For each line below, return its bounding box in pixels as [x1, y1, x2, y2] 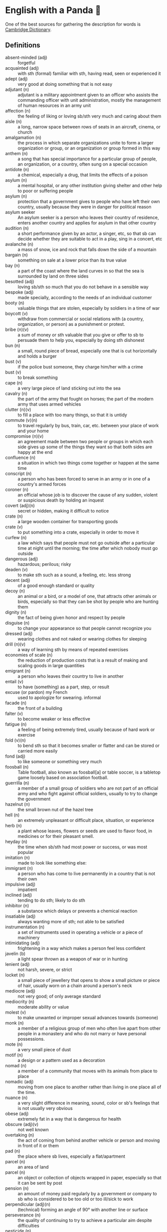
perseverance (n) [5, 1212, 41, 1218]
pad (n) [5, 1148, 20, 1154]
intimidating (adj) [5, 940, 40, 946]
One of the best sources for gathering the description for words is [5, 21, 141, 27]
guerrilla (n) [5, 780, 29, 786]
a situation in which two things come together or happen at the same [17, 459, 159, 466]
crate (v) [5, 524, 23, 530]
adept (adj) [5, 75, 28, 82]
